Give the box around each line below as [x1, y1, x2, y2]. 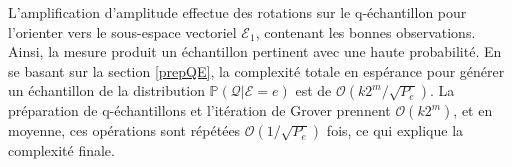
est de [295, 80, 332, 101]
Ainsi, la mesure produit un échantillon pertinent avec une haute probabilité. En [8, 41, 502, 62]
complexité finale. [8, 140, 115, 161]
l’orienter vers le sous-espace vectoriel [8, 21, 237, 42]
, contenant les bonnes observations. [255, 21, 476, 42]
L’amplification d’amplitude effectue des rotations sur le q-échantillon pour [8, 2, 467, 22]
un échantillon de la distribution [8, 80, 205, 101]
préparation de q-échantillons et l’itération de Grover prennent [8, 100, 391, 121]
